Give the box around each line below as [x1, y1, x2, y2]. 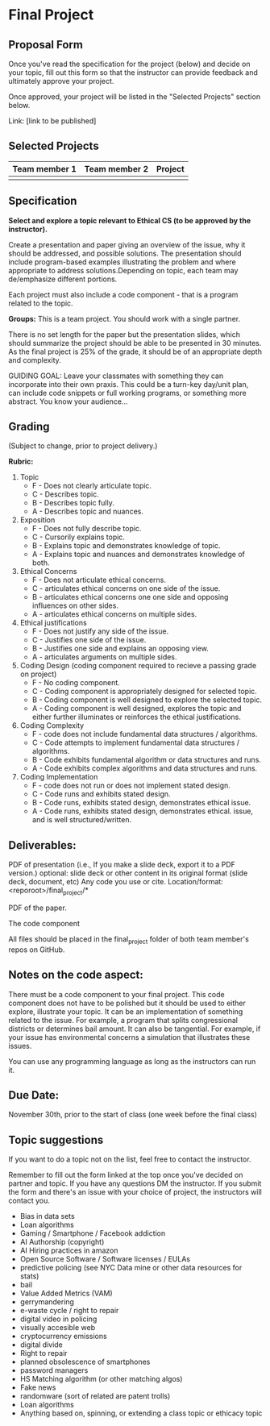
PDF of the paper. [8, 903, 67, 913]
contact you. [8, 1195, 50, 1206]
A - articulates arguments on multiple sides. [31, 652, 177, 662]
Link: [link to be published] [8, 116, 97, 126]
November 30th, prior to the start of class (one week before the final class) [8, 1110, 258, 1120]
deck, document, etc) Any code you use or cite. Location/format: [8, 877, 223, 887]
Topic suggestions [8, 1133, 104, 1146]
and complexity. [8, 355, 62, 364]
